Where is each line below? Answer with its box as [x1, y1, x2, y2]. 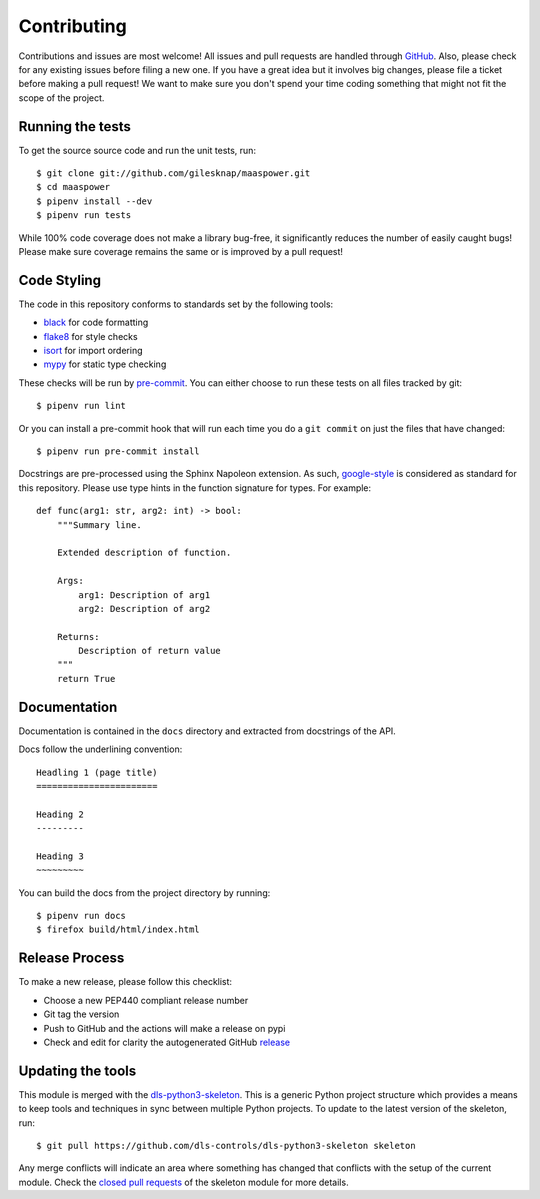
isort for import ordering [43, 345, 144, 357]
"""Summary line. [56, 519, 142, 530]
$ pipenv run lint [36, 400, 127, 412]
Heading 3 [36, 850, 84, 862]
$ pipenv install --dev [36, 195, 153, 207]
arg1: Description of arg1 [78, 589, 211, 600]
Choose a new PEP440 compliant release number [43, 994, 249, 1006]
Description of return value [78, 645, 222, 657]
